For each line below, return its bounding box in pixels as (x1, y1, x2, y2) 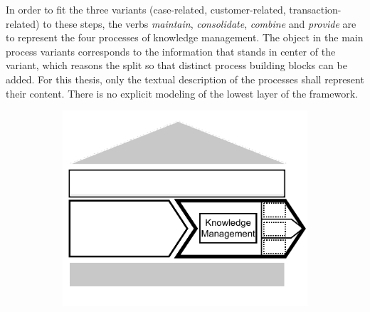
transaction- (289, 2, 342, 16)
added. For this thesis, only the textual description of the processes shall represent (6, 71, 364, 86)
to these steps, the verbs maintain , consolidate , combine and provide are (43, 16, 356, 31)
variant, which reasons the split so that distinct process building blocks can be (6, 58, 347, 73)
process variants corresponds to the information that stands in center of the (6, 43, 336, 58)
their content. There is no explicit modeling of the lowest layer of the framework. (6, 85, 358, 100)
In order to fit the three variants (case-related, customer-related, (6, 2, 286, 16)
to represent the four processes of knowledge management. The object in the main (6, 30, 364, 45)
